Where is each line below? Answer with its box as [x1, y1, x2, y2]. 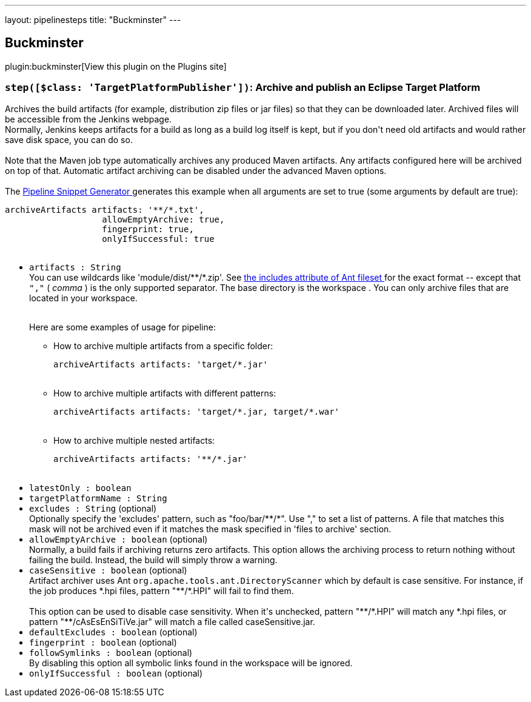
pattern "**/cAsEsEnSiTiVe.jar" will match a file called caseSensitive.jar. [29, 616, 315, 627]
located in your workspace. [29, 292, 138, 303]
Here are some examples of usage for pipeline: [29, 321, 216, 332]
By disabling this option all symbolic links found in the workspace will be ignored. [29, 657, 353, 668]
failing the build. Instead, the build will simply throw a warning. [29, 554, 278, 565]
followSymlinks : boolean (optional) [29, 647, 193, 658]
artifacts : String [29, 262, 121, 272]
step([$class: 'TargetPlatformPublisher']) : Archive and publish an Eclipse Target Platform [5, 81, 481, 94]
